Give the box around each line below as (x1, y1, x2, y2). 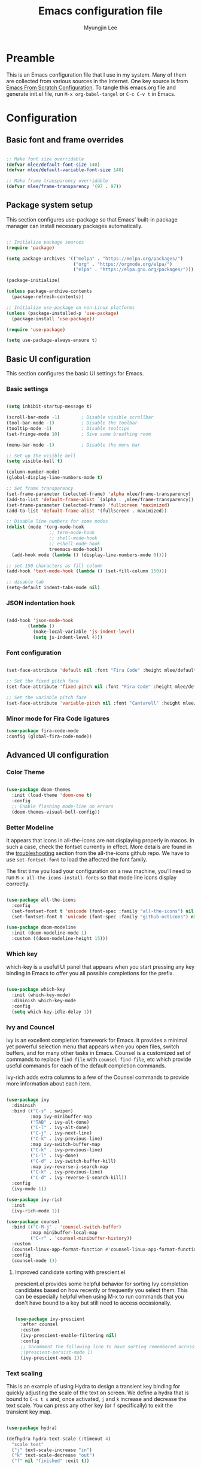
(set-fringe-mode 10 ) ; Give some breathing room (6, 431, 151, 437)
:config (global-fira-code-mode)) (6, 733, 93, 739)
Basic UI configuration (6, 354, 91, 364)
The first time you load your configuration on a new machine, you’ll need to (6, 867, 191, 875)
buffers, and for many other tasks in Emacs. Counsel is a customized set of (6, 1050, 191, 1057)
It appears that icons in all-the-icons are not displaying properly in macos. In (6, 836, 194, 844)
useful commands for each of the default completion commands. (6, 1062, 166, 1069)
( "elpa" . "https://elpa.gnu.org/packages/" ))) (72, 266, 194, 273)
